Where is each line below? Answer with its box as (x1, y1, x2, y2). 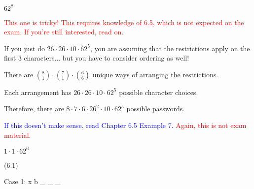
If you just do (4, 43, 45, 53)
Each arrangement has (4, 87, 72, 97)
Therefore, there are (4, 103, 64, 114)
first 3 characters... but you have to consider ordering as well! (4, 53, 189, 63)
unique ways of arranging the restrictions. (92, 69, 218, 79)
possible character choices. (119, 87, 198, 97)
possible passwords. (126, 103, 185, 114)
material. (4, 129, 31, 140)
